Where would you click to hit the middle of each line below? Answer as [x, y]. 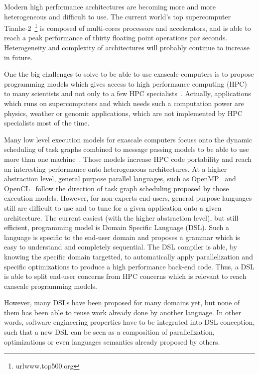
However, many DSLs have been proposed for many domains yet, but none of [122, 303]
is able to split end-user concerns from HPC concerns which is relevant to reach [125, 276]
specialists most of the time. [47, 123]
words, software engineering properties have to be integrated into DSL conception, [129, 322]
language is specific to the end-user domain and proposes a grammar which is [122, 237]
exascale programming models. [51, 286]
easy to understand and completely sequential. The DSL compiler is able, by [121, 247]
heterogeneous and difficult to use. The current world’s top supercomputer [118, 16]
